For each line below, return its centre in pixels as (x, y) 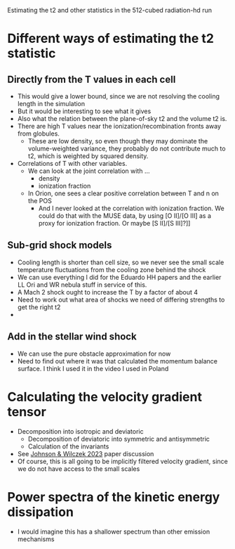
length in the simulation (51, 104)
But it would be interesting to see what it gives (84, 111)
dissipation (40, 512)
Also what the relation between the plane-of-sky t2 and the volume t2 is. (122, 118)
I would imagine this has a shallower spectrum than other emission (114, 531)
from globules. (38, 134)
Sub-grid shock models (60, 245)
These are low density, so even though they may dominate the (118, 141)
